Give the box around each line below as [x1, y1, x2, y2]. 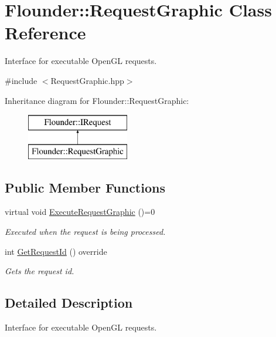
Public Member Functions [5, 178, 165, 196]
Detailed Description [5, 294, 133, 312]
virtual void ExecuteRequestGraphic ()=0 [5, 205, 155, 218]
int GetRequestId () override [5, 245, 107, 257]
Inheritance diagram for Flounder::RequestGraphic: [5, 94, 189, 106]
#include [5, 74, 38, 86]
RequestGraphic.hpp [50, 74, 124, 86]
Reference [5, 21, 86, 45]
